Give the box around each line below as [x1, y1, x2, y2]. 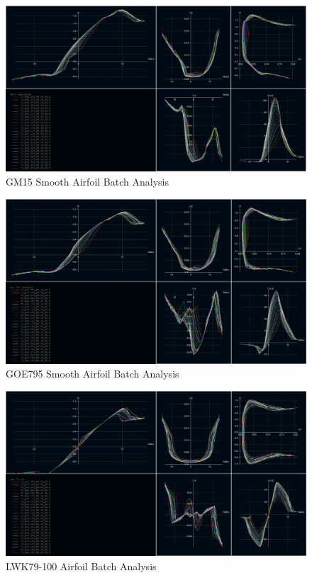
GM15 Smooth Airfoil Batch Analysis [6, 174, 169, 188]
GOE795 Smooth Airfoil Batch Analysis [6, 366, 179, 381]
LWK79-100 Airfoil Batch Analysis [6, 558, 157, 573]
